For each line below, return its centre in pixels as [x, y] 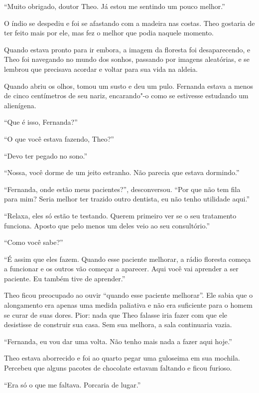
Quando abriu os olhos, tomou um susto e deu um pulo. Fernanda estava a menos [129, 86]
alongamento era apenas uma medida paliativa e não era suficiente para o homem [128, 305]
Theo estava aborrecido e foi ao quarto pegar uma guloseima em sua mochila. [122, 358]
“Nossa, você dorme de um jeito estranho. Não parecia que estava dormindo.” [122, 172]
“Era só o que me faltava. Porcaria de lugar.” [72, 384]
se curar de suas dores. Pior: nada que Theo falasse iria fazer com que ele [116, 314]
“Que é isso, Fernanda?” [41, 122]
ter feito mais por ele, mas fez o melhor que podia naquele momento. [109, 33]
